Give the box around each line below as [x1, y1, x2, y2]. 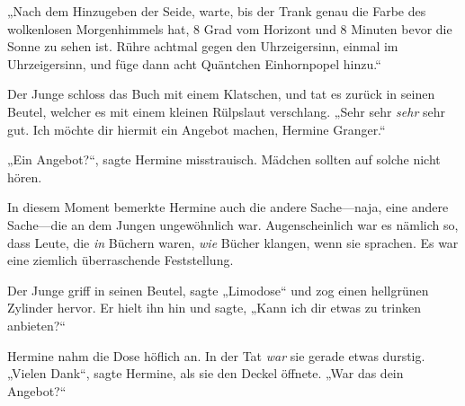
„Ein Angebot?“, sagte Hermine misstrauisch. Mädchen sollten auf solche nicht [7, 150, 441, 169]
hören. [7, 167, 42, 186]
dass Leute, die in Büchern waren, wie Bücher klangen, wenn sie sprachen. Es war [7, 233, 459, 252]
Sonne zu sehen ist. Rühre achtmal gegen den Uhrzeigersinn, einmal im [7, 37, 398, 56]
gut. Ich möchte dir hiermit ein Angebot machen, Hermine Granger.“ [7, 119, 386, 138]
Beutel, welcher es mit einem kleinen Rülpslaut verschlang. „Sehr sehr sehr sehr [7, 101, 445, 120]
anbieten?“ [7, 315, 66, 334]
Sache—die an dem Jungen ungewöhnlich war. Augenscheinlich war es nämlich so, [7, 215, 459, 234]
